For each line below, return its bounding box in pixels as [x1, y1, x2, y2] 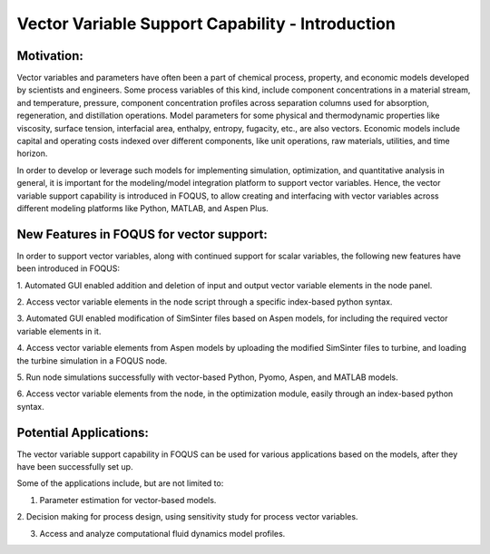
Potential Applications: [16, 424, 150, 440]
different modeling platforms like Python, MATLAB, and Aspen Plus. [16, 202, 269, 213]
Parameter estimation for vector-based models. [39, 494, 217, 505]
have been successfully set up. [16, 462, 133, 472]
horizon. [16, 148, 48, 159]
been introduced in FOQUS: [16, 263, 121, 274]
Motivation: [16, 48, 83, 63]
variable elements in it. [16, 326, 102, 336]
